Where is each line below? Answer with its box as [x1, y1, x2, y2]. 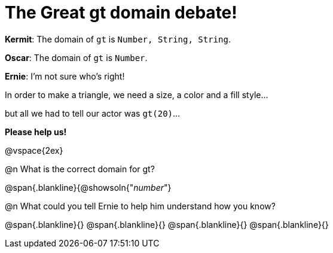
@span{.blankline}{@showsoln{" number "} [5, 182, 172, 193]
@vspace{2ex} [5, 145, 63, 156]
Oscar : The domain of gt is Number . [5, 52, 148, 63]
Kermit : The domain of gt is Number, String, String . [5, 33, 231, 44]
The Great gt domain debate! [5, 2, 237, 23]
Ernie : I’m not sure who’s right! [5, 71, 125, 81]
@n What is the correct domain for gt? [5, 163, 155, 174]
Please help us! [5, 126, 67, 137]
